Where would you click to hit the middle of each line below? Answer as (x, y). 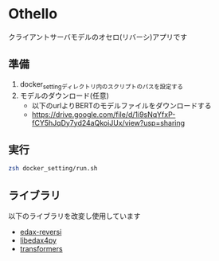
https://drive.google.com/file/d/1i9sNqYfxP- (104, 114)
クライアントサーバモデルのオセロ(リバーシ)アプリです (98, 37)
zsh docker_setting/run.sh (53, 169)
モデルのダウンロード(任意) (65, 95)
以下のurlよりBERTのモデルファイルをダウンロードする (122, 105)
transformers (41, 249)
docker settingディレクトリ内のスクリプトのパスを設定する (101, 85)
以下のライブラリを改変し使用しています (74, 216)
